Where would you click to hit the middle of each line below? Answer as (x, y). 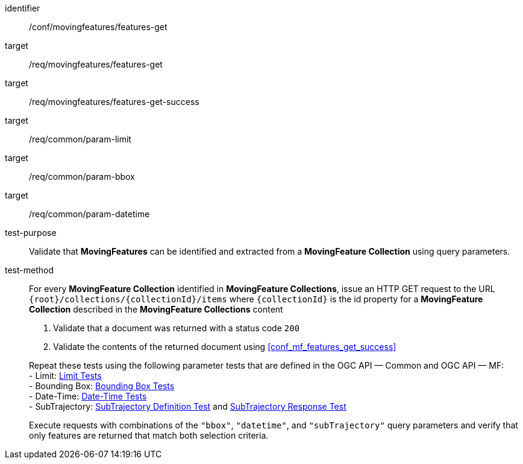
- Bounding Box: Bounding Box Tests (102, 386)
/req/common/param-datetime (89, 214)
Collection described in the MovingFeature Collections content (156, 309)
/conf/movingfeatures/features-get (98, 27)
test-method (29, 270)
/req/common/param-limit (80, 139)
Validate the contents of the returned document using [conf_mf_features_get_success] (225, 347)
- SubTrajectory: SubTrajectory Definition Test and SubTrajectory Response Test (188, 406)
